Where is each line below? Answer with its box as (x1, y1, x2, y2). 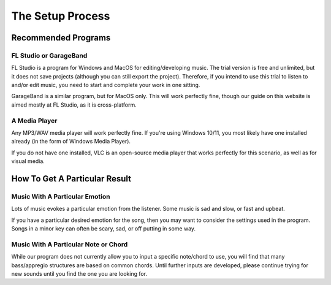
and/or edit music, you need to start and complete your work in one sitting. (11, 82, 200, 89)
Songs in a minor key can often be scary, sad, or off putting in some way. (11, 225, 196, 232)
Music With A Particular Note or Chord (11, 240, 128, 248)
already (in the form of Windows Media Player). (11, 138, 131, 145)
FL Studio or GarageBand (11, 51, 88, 59)
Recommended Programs (11, 32, 111, 43)
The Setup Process (11, 9, 110, 23)
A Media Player (11, 116, 58, 125)
